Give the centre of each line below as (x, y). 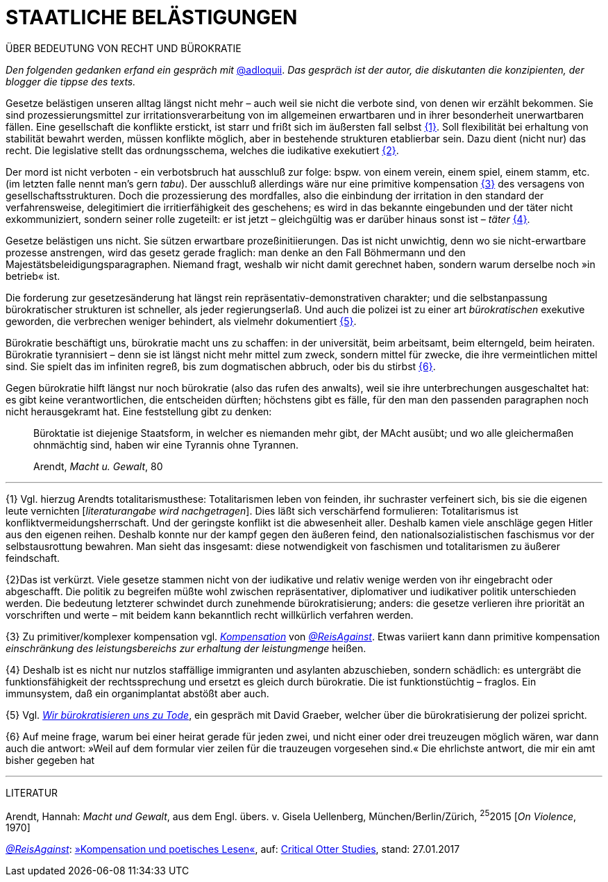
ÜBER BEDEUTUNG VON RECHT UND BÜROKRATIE (124, 48)
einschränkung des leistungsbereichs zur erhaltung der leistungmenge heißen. (186, 648)
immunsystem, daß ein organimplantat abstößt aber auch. (137, 693)
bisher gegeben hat (50, 760)
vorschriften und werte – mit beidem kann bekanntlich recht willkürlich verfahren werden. (210, 615)
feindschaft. (33, 558)
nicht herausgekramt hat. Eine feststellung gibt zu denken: (139, 411)
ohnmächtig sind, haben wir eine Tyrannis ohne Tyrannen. (166, 444)
